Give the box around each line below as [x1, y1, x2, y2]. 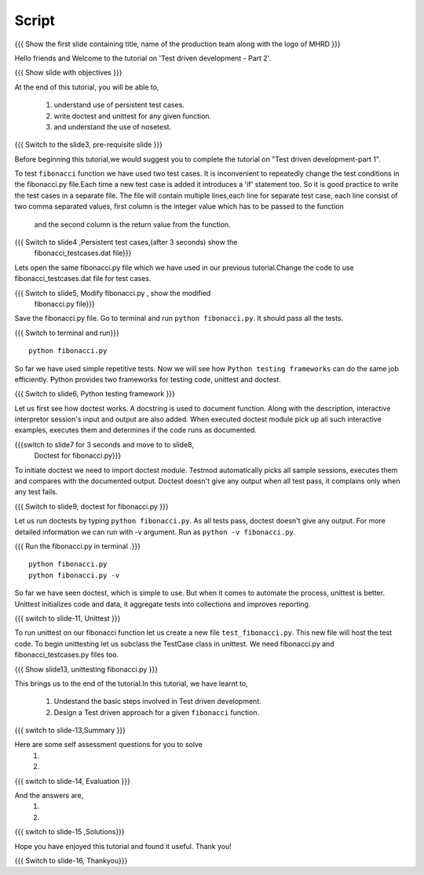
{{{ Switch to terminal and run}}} [14, 328, 119, 337]
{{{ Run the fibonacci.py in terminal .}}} [14, 541, 141, 551]
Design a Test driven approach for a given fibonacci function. [53, 707, 259, 717]
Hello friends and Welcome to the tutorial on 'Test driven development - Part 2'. [14, 53, 272, 63]
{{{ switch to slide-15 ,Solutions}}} [14, 827, 125, 837]
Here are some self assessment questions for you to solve [14, 740, 203, 749]
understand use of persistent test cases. [53, 100, 185, 110]
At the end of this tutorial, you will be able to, [14, 82, 159, 92]
